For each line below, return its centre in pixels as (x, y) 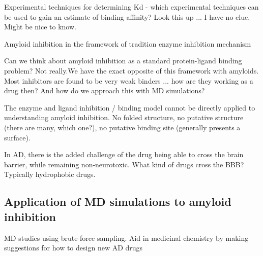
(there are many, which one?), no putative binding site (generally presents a (122, 127)
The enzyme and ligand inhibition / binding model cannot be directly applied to (130, 107)
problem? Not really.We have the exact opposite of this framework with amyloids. (131, 70)
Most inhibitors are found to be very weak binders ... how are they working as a (129, 80)
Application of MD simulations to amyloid (118, 202)
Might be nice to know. (40, 27)
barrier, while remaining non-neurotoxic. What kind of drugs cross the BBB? (124, 164)
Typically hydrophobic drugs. (50, 174)
